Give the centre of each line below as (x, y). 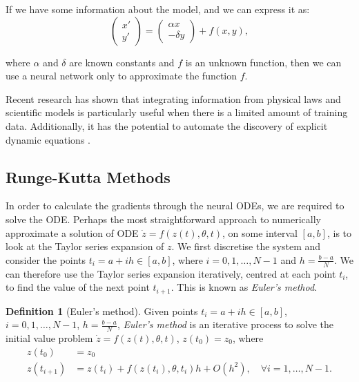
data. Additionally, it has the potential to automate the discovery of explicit (167, 125)
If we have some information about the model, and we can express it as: (158, 9)
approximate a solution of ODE (72, 232)
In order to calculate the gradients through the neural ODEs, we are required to (175, 206)
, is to (339, 232)
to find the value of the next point (78, 287)
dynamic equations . (48, 139)
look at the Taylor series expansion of (85, 246)
